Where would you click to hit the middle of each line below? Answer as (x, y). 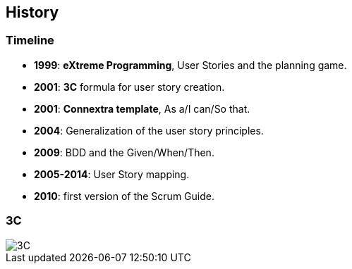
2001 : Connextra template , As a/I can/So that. (142, 108)
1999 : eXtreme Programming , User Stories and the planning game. (190, 65)
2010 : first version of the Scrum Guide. (124, 196)
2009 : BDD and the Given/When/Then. (124, 152)
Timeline (30, 40)
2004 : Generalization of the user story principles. (149, 130)
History (32, 12)
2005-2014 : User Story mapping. (112, 174)
